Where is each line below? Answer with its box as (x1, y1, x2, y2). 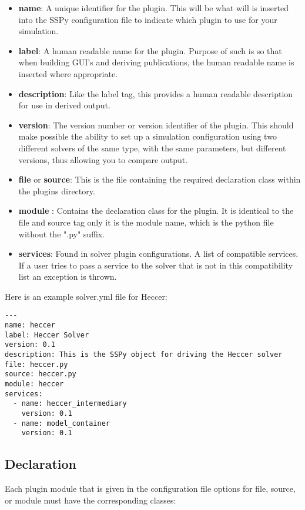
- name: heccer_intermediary (13, 399, 127, 408)
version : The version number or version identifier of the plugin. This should (18, 118, 294, 131)
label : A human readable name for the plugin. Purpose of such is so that (18, 44, 282, 57)
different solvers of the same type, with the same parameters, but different (18, 141, 286, 154)
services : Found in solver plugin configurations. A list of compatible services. (18, 247, 299, 260)
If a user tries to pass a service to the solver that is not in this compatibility (18, 259, 293, 271)
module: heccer (5, 380, 64, 389)
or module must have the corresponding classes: (5, 494, 176, 506)
